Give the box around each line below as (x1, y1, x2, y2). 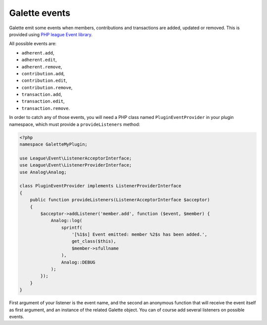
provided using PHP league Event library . (9, 31, 93, 37)
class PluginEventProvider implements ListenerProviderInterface (19, 183, 181, 189)
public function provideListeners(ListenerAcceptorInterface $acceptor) (30, 197, 210, 203)
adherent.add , (21, 50, 54, 55)
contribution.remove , (21, 84, 73, 90)
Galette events (9, 7, 71, 18)
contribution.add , (21, 70, 65, 76)
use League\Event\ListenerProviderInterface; (19, 162, 132, 168)
